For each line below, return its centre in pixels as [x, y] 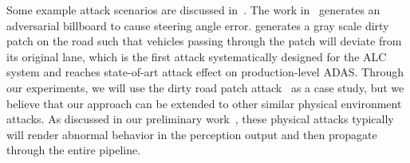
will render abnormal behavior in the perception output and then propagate [192, 134]
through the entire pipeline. [74, 150]
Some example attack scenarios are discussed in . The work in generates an [193, 10]
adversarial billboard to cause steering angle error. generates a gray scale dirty [198, 25]
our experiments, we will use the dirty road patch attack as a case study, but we [205, 87]
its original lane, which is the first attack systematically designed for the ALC [197, 56]
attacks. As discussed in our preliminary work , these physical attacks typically [200, 119]
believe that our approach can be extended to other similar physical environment [204, 103]
